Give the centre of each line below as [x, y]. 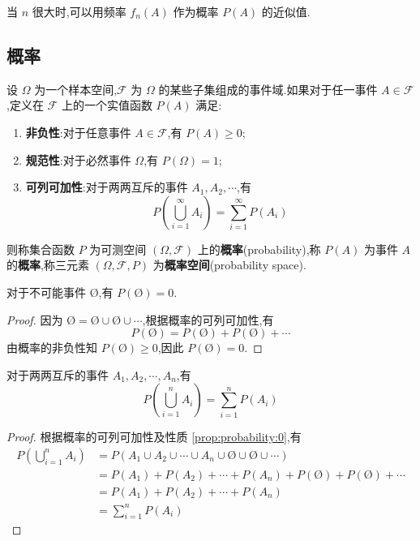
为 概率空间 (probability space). [229, 265]
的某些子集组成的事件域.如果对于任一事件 [268, 89]
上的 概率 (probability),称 [259, 249]
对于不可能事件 [46, 292]
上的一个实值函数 [107, 105]
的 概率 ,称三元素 [48, 265]
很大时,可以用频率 [79, 11]
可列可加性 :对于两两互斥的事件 [107, 187]
